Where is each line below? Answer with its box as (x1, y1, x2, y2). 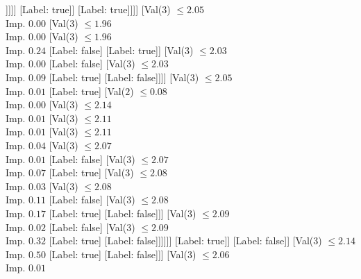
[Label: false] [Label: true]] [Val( (49, 42, 185, 57)
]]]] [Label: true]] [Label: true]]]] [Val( (6, 2, 162, 16)
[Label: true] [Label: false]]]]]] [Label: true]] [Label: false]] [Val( (49, 233, 314, 248)
